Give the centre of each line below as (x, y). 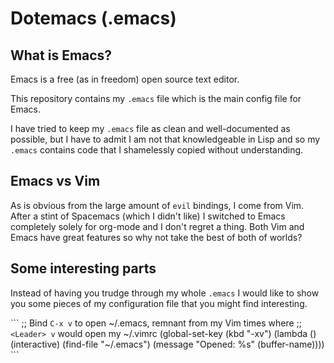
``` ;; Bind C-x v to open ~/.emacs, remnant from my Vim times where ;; (156, 323)
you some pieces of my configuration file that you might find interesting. (159, 303)
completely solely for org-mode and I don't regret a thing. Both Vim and (157, 226)
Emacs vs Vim (55, 181)
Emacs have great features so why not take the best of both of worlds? (156, 237)
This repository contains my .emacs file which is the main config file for (156, 98)
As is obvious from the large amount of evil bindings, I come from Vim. (157, 205)
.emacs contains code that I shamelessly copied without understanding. (157, 150)
